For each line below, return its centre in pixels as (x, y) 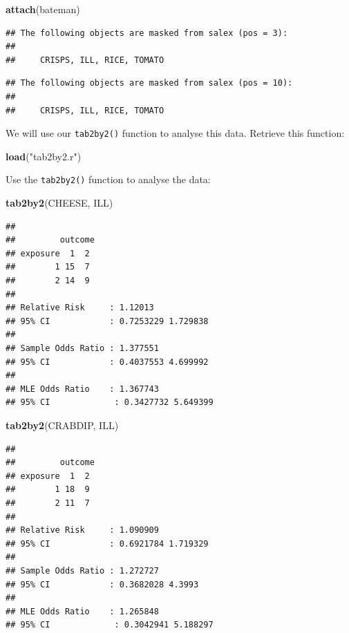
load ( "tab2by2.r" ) (44, 156)
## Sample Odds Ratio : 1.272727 (82, 570)
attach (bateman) (43, 9)
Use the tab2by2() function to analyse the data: (108, 179)
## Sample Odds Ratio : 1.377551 (82, 348)
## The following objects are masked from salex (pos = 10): (149, 83)
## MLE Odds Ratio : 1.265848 (82, 611)
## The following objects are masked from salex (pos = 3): (147, 33)
